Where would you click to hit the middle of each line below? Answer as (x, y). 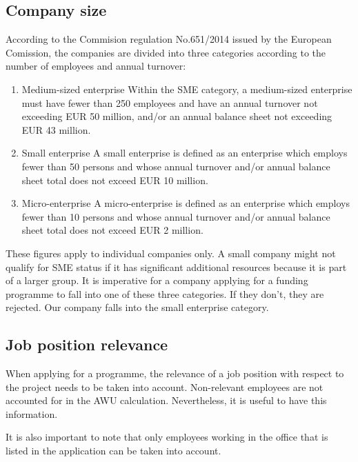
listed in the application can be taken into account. (113, 451)
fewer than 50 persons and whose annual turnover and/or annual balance (176, 166)
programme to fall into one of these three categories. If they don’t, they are (165, 293)
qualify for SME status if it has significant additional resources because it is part (176, 267)
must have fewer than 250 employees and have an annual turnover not (170, 102)
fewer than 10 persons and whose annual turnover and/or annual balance (176, 216)
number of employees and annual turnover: (96, 66)
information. (32, 413)
